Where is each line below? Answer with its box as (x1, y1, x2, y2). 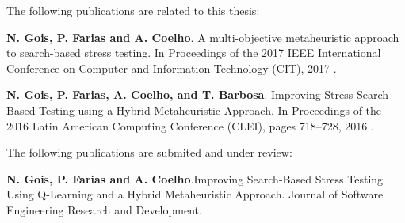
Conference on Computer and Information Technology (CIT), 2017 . (6, 59, 337, 76)
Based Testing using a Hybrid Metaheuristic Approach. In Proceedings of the (6, 101, 382, 118)
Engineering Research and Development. (6, 201, 202, 217)
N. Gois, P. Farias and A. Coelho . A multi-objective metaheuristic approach (6, 28, 399, 45)
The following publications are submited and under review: (6, 144, 292, 161)
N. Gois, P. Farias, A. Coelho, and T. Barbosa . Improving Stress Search (6, 86, 389, 103)
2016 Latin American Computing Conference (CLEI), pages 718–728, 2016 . (6, 117, 374, 134)
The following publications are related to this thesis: (6, 2, 260, 18)
